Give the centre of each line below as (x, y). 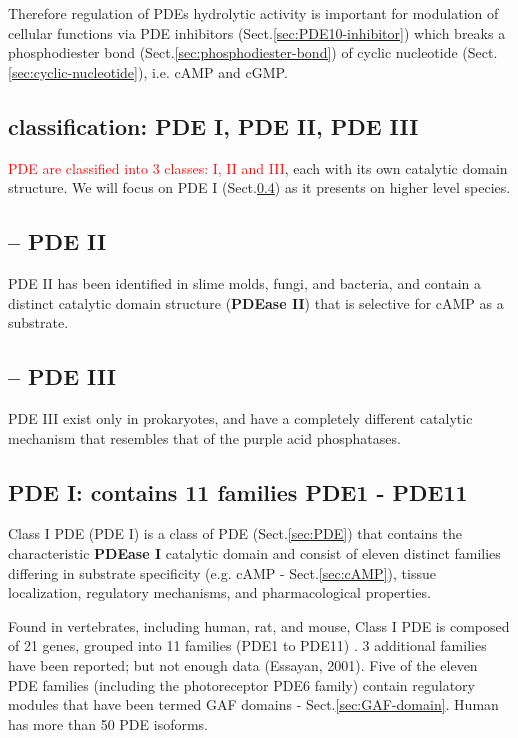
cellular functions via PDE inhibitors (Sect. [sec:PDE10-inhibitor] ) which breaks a (257, 32)
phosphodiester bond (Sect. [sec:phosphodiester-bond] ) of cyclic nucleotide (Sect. (253, 52)
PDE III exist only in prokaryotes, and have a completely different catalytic (240, 417)
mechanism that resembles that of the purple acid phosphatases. (204, 437)
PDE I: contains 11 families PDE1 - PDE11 (238, 491)
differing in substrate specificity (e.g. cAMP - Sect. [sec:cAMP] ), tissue (222, 572)
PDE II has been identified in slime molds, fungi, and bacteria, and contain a (245, 282)
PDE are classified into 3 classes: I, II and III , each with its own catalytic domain (258, 167)
